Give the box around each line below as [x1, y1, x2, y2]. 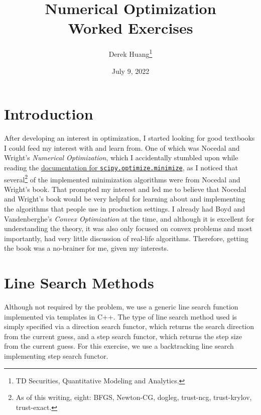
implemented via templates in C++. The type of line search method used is [4, 311, 237, 322]
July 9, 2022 [111, 65, 150, 76]
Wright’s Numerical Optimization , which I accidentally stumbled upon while [4, 152, 238, 163]
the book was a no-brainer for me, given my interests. [4, 243, 169, 253]
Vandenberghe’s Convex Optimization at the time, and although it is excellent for [4, 213, 254, 224]
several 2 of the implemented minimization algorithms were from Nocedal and [4, 172, 240, 184]
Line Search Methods [4, 272, 154, 293]
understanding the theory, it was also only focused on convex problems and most [4, 223, 252, 234]
